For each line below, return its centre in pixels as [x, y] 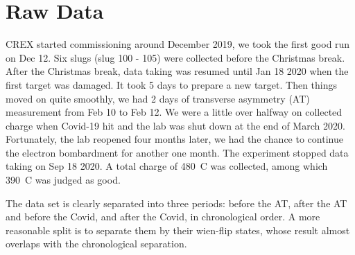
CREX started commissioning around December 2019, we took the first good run [178, 44]
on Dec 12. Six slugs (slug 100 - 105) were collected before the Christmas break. [175, 57]
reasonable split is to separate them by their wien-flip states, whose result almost [178, 230]
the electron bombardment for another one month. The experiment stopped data [177, 152]
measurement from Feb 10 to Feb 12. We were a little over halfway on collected [174, 112]
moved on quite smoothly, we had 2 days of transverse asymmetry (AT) [158, 98]
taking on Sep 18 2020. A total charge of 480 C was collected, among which [167, 166]
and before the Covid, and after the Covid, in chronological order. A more [163, 217]
